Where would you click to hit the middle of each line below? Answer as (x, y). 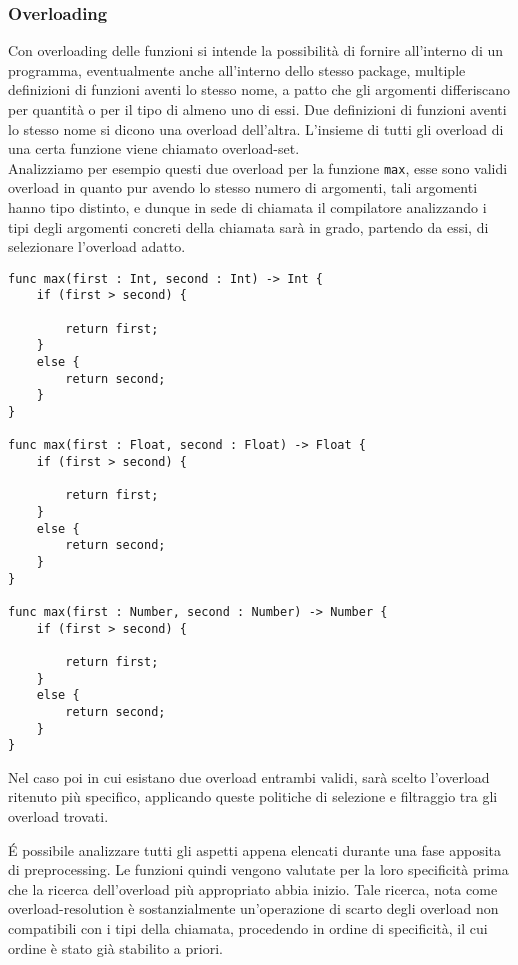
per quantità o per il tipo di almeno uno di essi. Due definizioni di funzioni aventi (257, 109)
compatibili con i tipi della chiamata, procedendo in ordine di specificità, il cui (248, 928)
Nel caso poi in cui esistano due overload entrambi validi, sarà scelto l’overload (249, 776)
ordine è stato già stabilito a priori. (115, 947)
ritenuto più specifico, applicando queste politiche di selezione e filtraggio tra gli (253, 796)
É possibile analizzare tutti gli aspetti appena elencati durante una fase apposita (255, 849)
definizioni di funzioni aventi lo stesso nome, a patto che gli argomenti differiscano (259, 89)
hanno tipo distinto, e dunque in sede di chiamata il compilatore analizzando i (247, 207)
